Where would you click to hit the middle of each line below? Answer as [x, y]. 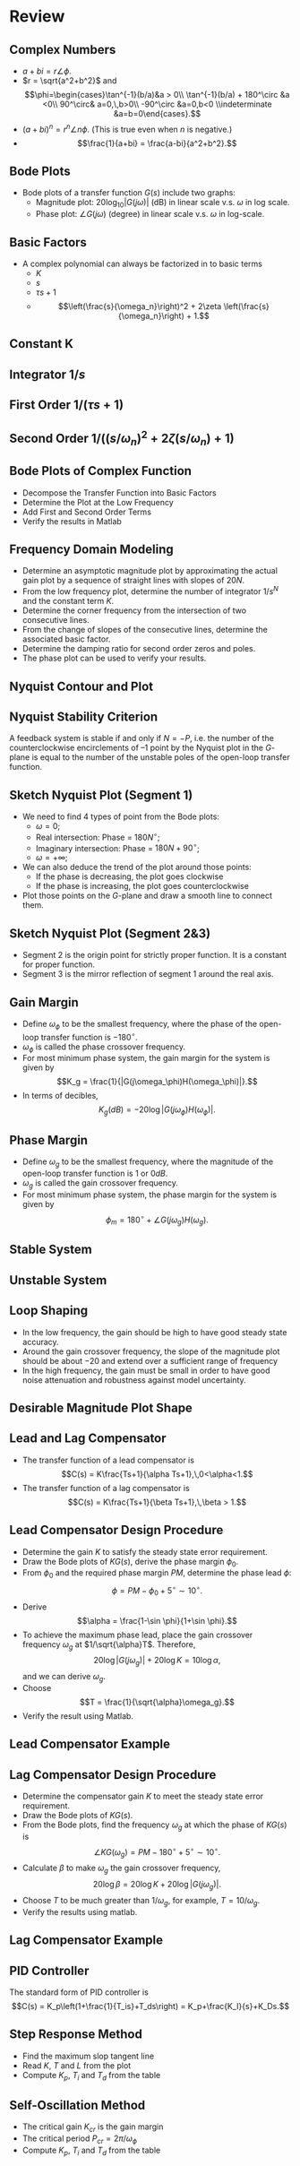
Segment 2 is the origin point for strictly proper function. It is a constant [154, 955]
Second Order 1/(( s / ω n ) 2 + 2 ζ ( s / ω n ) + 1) [122, 438]
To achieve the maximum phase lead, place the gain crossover [137, 1635]
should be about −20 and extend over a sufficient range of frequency [150, 1360]
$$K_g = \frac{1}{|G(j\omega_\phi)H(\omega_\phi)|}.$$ [157, 1082]
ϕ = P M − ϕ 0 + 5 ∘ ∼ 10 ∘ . [157, 1591]
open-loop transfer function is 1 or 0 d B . [95, 1173]
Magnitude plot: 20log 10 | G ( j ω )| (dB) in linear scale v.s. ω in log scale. [163, 203]
